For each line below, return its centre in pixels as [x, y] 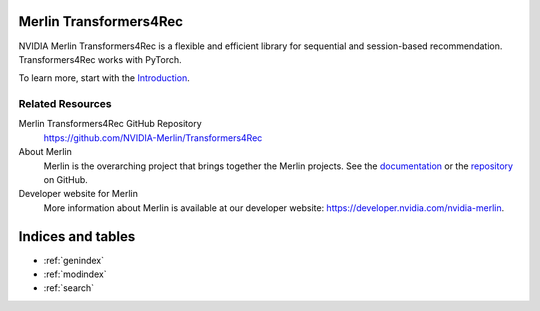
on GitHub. [66, 179]
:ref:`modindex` [75, 274]
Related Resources [65, 104]
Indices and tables [77, 236]
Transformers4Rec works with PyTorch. [100, 59]
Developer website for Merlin [78, 194]
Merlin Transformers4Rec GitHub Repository [110, 124]
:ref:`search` [69, 288]
